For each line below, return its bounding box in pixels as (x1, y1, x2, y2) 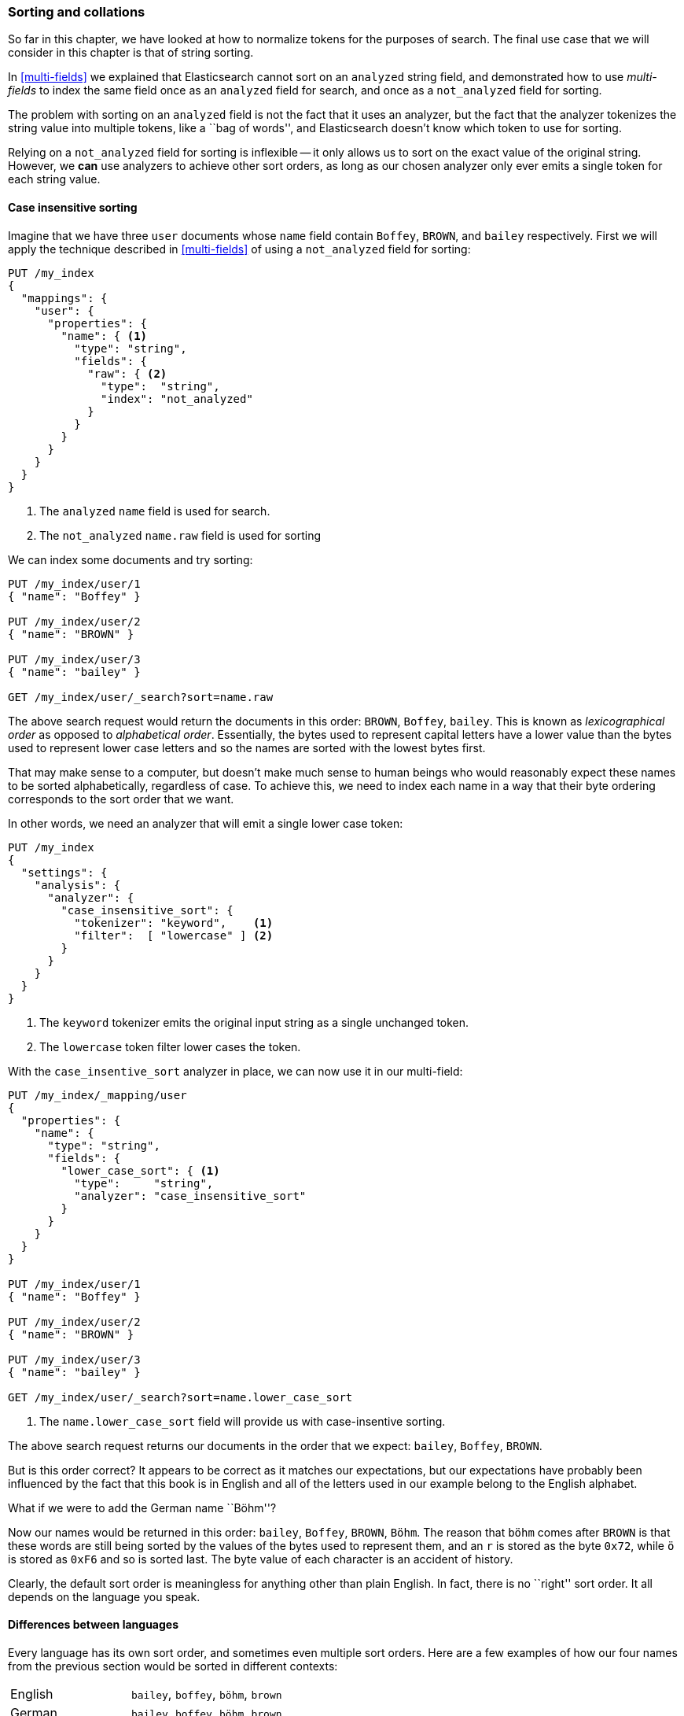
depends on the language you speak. (8, 1589, 200, 1603)
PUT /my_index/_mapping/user (8, 1088, 187, 1102)
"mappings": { (20, 291, 108, 304)
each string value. (8, 172, 101, 186)
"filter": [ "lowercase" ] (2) (74, 928, 274, 942)
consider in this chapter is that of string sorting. (8, 46, 254, 60)
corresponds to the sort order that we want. (8, 792, 234, 806)
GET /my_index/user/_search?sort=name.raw (8, 690, 274, 703)
